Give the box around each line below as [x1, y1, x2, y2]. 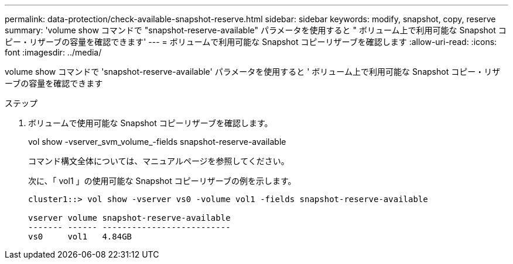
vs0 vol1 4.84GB [28, 232, 132, 241]
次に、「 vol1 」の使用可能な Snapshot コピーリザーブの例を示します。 [28, 176, 296, 186]
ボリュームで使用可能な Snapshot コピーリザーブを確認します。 [28, 118, 273, 128]
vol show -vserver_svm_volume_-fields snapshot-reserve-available [28, 137, 286, 147]
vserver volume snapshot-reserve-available [28, 213, 231, 223]
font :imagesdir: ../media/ [5, 47, 102, 57]
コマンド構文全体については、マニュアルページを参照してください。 [28, 156, 289, 166]
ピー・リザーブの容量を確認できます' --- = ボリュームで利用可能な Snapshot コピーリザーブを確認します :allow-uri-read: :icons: [5, 37, 497, 47]
